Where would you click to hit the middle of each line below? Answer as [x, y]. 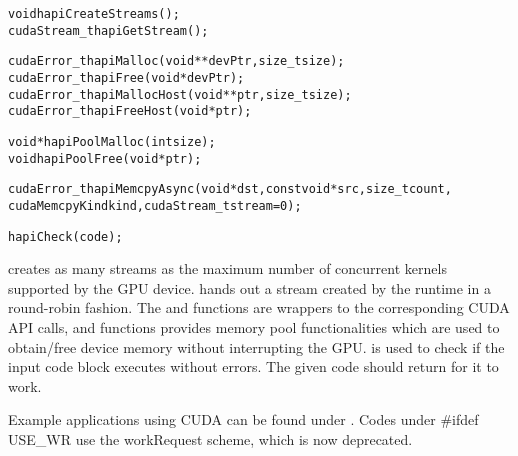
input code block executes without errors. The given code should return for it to [253, 366]
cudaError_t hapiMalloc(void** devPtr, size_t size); [176, 61]
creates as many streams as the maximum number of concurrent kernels [227, 268]
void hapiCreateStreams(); [94, 14]
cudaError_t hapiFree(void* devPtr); [126, 77]
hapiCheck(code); [65, 236]
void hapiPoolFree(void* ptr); [105, 158]
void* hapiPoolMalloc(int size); [112, 141]
